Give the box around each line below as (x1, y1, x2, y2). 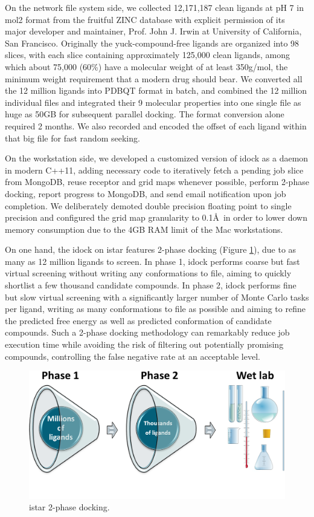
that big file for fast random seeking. (5, 131, 140, 144)
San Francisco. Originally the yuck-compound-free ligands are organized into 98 (5, 36, 300, 49)
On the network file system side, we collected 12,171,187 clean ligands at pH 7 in (5, 1, 304, 13)
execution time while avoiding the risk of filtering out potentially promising (5, 338, 284, 351)
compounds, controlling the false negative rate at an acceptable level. (5, 350, 260, 362)
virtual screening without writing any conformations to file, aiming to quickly (5, 267, 292, 279)
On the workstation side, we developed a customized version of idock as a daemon (5, 152, 309, 164)
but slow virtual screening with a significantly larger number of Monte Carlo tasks (5, 290, 309, 303)
